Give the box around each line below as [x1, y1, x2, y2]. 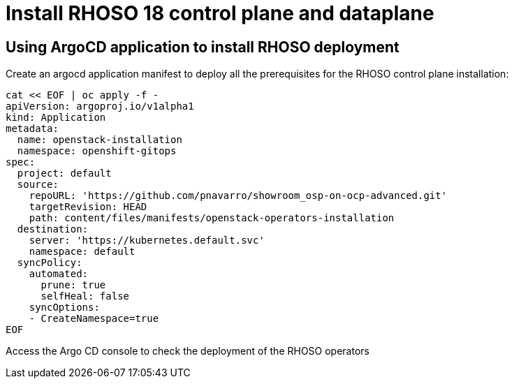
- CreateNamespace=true [29, 313, 159, 325]
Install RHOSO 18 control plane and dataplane [6, 1, 434, 25]
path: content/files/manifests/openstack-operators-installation [29, 212, 395, 224]
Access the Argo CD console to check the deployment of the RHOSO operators [6, 345, 369, 357]
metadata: [6, 123, 59, 135]
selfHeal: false [41, 290, 130, 302]
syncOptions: [29, 302, 100, 313]
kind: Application [6, 112, 106, 124]
